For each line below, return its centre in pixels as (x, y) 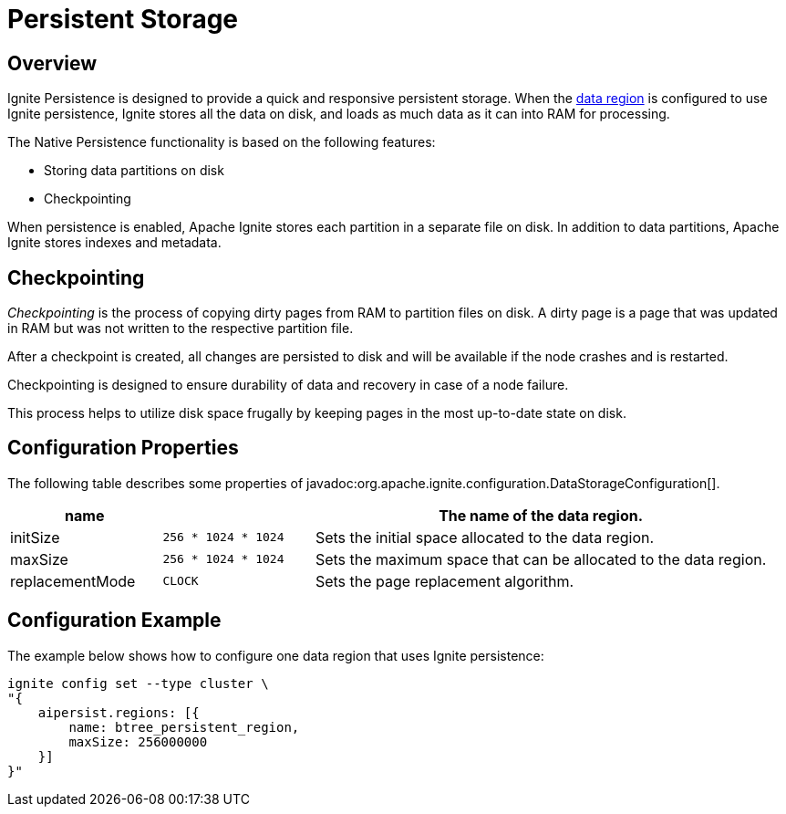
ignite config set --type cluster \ (138, 683)
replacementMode (73, 581)
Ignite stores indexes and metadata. (114, 243)
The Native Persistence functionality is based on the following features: (222, 142)
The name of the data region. (541, 515)
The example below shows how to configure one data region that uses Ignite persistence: (276, 655)
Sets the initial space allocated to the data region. (485, 537)
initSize (35, 537)
